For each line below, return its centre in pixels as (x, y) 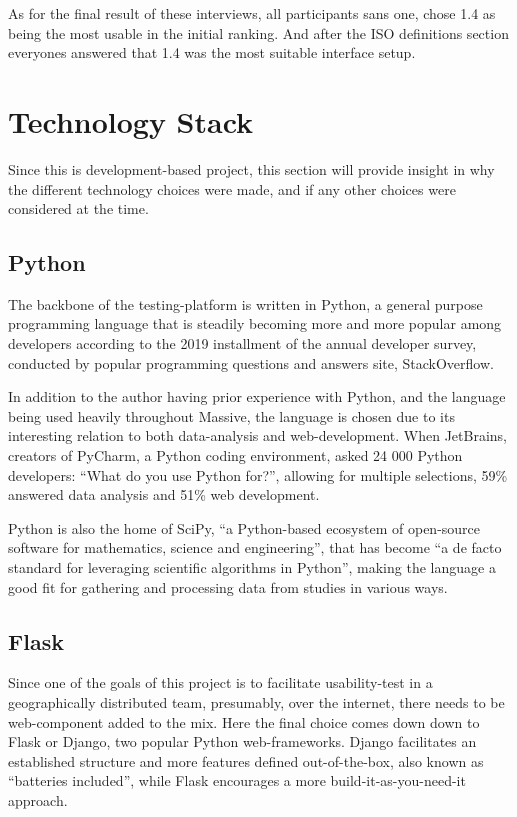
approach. (38, 799)
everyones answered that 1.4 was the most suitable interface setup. (212, 52)
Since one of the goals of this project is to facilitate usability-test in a (220, 682)
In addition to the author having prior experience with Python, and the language (257, 396)
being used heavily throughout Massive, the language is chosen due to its (231, 415)
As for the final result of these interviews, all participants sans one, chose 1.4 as (252, 13)
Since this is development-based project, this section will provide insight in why (251, 168)
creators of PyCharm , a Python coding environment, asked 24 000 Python (235, 455)
